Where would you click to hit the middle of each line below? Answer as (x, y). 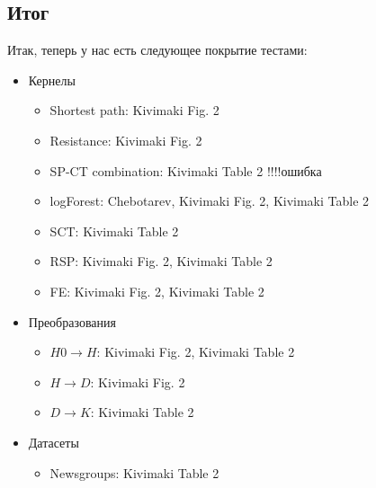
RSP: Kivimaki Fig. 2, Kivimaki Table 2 (161, 261)
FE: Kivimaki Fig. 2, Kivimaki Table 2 (157, 291)
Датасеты (54, 442)
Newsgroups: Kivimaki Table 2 (134, 472)
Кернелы (52, 80)
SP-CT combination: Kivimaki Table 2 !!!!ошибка (186, 170)
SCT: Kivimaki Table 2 (114, 231)
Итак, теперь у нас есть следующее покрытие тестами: (157, 50)
